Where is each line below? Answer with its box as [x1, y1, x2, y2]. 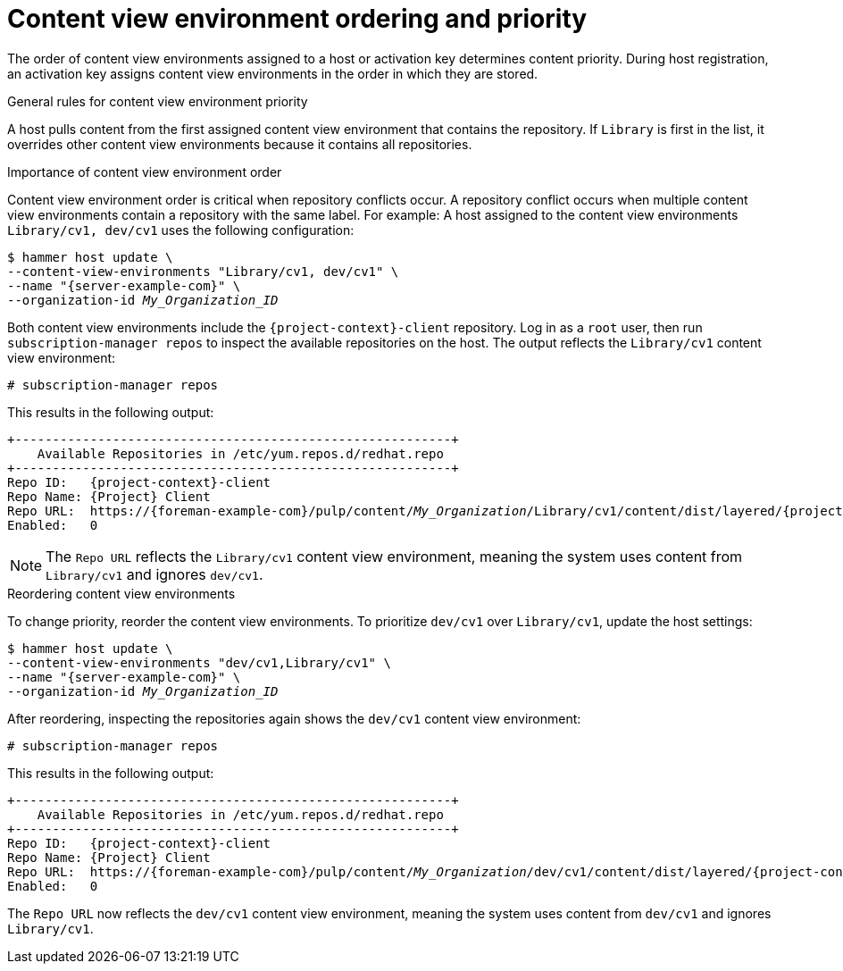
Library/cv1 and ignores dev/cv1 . [46, 565, 263, 583]
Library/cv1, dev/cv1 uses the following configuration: [7, 222, 355, 238]
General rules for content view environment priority [7, 93, 308, 109]
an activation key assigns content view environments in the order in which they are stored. [7, 65, 538, 81]
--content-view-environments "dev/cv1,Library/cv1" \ [7, 655, 391, 670]
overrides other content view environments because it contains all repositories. [7, 136, 472, 152]
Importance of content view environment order [7, 163, 282, 180]
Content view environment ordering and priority [7, 4, 588, 34]
